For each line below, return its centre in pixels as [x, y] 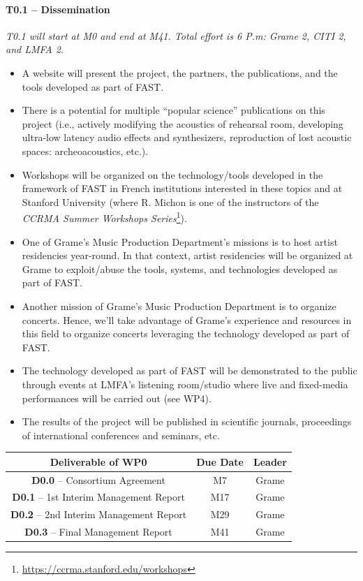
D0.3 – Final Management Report [98, 532]
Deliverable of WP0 [98, 461]
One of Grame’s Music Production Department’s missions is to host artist [180, 241]
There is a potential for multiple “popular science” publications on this [173, 110]
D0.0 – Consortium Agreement [98, 479]
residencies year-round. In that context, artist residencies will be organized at [187, 255]
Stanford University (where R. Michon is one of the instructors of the [170, 201]
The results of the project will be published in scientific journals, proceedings [187, 421]
